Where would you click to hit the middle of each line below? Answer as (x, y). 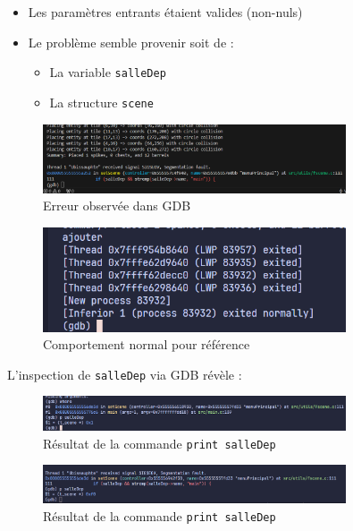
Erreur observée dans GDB (117, 206)
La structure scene (101, 102)
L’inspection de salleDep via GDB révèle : (125, 374)
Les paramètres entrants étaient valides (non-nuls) (165, 12)
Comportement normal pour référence (147, 344)
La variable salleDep (108, 72)
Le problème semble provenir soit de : (131, 42)
